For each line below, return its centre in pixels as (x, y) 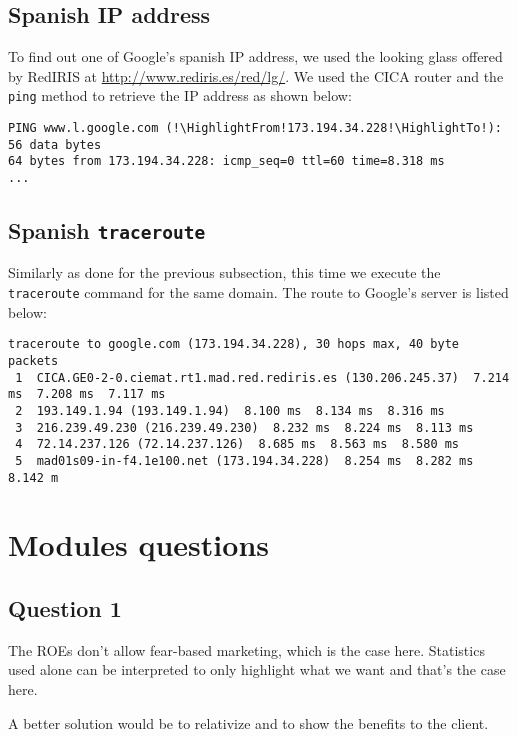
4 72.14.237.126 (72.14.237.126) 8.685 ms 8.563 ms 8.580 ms (237, 444)
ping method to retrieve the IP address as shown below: (180, 95)
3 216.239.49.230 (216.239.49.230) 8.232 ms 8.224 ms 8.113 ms (244, 427)
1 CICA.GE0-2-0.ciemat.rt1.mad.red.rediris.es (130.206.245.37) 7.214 (262, 377)
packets (33, 360)
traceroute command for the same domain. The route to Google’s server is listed (258, 292)
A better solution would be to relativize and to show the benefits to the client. (248, 722)
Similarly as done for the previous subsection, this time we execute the (224, 272)
